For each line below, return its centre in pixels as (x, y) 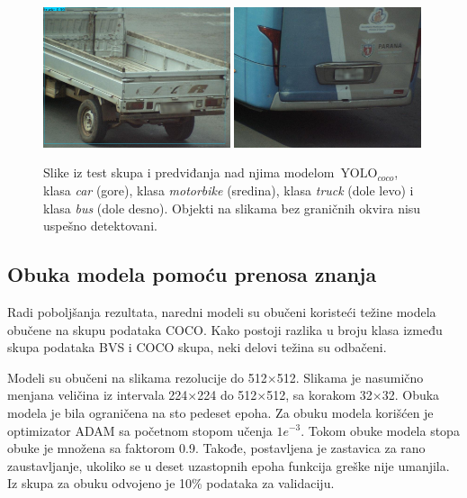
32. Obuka (411, 395)
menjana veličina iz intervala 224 (98, 395)
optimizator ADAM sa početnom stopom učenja (140, 430)
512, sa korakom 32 (319, 395)
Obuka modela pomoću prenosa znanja (192, 274)
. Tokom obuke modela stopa (380, 430)
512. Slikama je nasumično (350, 377)
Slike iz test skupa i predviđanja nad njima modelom (189, 172)
